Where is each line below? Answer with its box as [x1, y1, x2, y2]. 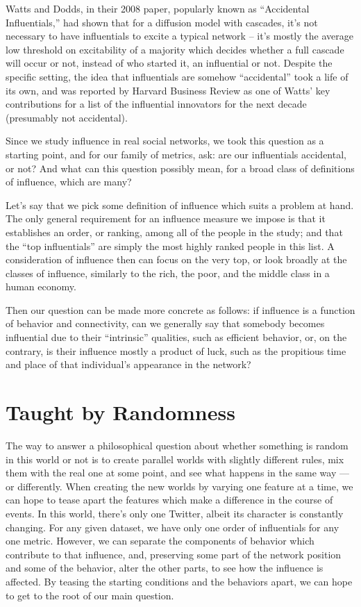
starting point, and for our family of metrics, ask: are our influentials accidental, [6, 147, 346, 161]
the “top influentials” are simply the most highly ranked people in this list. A [6, 238, 335, 253]
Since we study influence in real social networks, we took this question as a [6, 133, 324, 148]
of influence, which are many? [6, 174, 132, 189]
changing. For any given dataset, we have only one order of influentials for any [6, 519, 339, 534]
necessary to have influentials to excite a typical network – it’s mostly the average [6, 28, 353, 43]
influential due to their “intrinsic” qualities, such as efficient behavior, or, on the [6, 330, 347, 344]
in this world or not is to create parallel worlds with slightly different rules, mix [6, 451, 344, 466]
